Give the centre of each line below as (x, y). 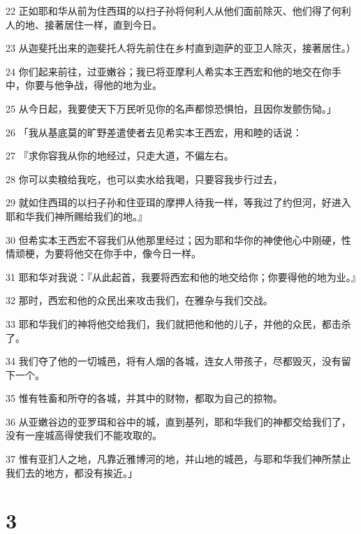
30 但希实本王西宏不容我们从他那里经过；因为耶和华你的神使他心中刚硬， (174, 239)
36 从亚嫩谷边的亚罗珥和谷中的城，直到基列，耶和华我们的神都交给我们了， (178, 421)
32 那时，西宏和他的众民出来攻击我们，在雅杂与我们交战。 (139, 300)
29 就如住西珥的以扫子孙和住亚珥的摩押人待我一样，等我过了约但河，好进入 (178, 202)
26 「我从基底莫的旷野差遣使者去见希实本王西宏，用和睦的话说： (154, 132)
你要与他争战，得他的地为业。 (93, 85)
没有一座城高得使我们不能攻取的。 (84, 435)
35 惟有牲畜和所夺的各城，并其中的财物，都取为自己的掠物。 (144, 398)
